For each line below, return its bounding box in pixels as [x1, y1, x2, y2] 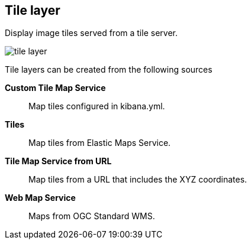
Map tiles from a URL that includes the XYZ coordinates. [28, 174, 247, 185]
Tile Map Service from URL [5, 156, 112, 167]
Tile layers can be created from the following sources [5, 64, 213, 75]
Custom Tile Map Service [5, 83, 106, 93]
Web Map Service [5, 193, 76, 203]
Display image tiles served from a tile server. [5, 28, 178, 38]
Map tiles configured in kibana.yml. [28, 101, 165, 112]
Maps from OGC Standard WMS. [28, 211, 155, 222]
